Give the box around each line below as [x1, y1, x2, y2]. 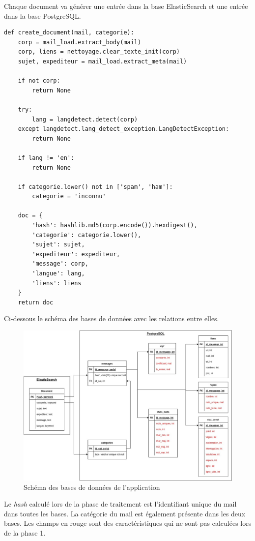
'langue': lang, [32, 270, 85, 277]
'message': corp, [32, 260, 88, 268]
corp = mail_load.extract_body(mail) [18, 38, 142, 46]
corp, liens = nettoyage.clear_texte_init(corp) [18, 48, 180, 56]
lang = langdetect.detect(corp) [32, 116, 138, 123]
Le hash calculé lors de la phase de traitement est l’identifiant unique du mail [4, 498, 237, 509]
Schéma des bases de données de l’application [24, 482, 160, 492]
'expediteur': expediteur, [32, 250, 120, 258]
